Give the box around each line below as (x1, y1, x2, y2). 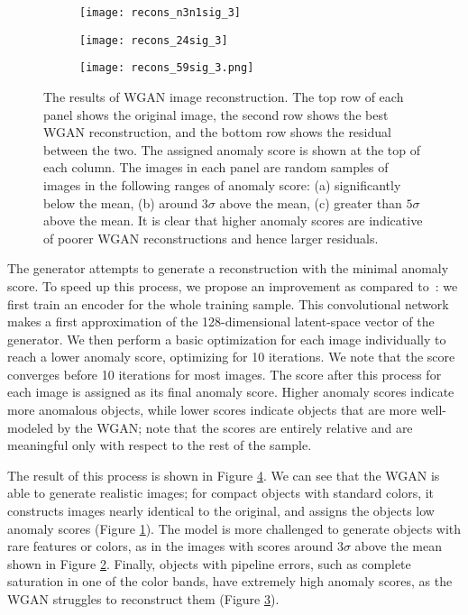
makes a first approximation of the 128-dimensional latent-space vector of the (7, 312, 435, 331)
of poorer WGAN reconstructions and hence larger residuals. (43, 228, 379, 247)
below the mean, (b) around (43, 193, 198, 212)
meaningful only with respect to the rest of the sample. (7, 436, 312, 454)
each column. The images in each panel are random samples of (43, 158, 389, 177)
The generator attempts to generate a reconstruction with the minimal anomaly (7, 259, 449, 278)
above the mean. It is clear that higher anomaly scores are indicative (43, 211, 423, 230)
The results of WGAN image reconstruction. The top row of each (43, 87, 404, 106)
